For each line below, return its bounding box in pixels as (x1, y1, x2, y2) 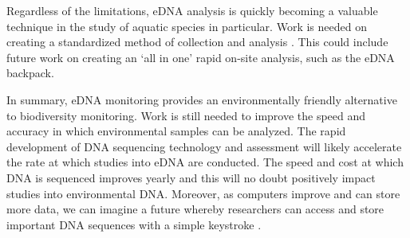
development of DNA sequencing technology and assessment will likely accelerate (6, 138, 402, 154)
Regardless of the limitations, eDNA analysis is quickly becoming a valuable (6, 2, 378, 18)
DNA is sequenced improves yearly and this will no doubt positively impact (6, 169, 376, 185)
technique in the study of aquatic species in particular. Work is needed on (6, 18, 367, 34)
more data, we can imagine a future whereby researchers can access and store (6, 201, 384, 217)
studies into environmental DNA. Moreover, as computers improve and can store (6, 185, 400, 201)
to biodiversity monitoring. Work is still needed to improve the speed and (6, 107, 366, 123)
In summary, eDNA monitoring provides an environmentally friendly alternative (6, 91, 397, 107)
